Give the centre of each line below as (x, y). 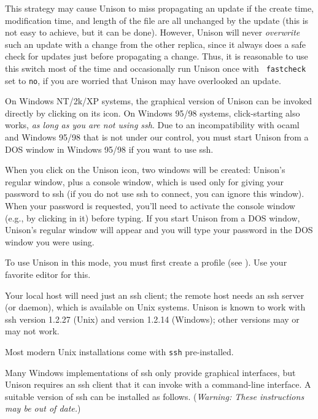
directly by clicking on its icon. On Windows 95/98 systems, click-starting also (153, 113)
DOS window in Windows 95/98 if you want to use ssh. (109, 149)
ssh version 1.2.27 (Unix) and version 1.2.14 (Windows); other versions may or (152, 319)
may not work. (32, 331)
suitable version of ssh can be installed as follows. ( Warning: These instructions (155, 396)
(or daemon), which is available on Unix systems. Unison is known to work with (155, 307)
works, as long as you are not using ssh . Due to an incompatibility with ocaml (152, 125)
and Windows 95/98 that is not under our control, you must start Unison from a (157, 137)
